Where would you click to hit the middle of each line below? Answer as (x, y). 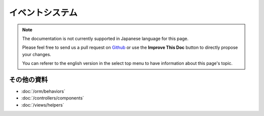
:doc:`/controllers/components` (53, 98)
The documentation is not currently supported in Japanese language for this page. (105, 39)
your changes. (37, 54)
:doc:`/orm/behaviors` (43, 91)
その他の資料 (28, 80)
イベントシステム (43, 13)
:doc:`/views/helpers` (43, 105)
